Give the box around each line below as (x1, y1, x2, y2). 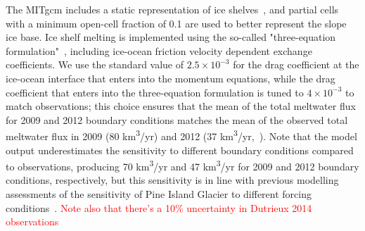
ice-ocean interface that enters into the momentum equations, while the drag (6, 70, 335, 85)
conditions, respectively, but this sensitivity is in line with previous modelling (6, 173, 339, 187)
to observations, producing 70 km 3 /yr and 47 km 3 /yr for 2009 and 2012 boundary (6, 157, 359, 173)
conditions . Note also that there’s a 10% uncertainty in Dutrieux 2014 (6, 200, 312, 215)
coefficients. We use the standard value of (6, 57, 184, 72)
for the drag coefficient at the (233, 57, 359, 72)
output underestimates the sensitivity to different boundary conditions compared (6, 142, 354, 157)
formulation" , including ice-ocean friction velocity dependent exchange (6, 43, 312, 58)
